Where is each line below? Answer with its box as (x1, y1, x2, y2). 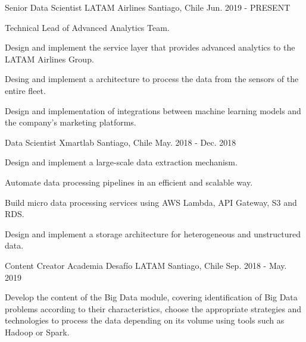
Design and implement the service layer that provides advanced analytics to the (5, 41, 295, 54)
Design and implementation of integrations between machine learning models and (5, 104, 301, 117)
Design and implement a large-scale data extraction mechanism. (5, 156, 238, 168)
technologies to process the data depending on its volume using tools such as (5, 314, 285, 327)
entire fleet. (5, 84, 46, 96)
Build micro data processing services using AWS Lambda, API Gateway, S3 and (5, 196, 297, 208)
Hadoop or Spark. (5, 325, 70, 338)
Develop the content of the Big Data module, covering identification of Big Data (5, 291, 298, 303)
